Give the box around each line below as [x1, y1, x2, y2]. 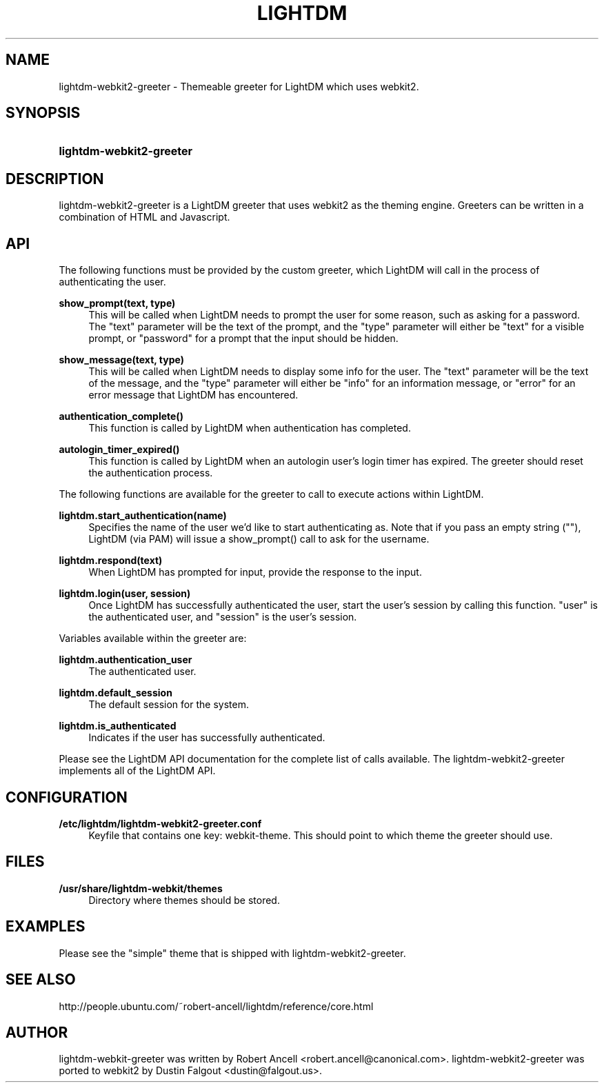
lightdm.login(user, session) [59, 587, 191, 600]
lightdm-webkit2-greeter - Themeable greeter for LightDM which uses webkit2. [59, 80, 419, 92]
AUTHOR [6, 1023, 68, 1041]
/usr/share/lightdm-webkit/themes [59, 882, 223, 894]
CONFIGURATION [6, 788, 128, 806]
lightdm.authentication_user [59, 654, 192, 666]
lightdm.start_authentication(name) [59, 510, 227, 522]
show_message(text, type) [59, 354, 184, 366]
